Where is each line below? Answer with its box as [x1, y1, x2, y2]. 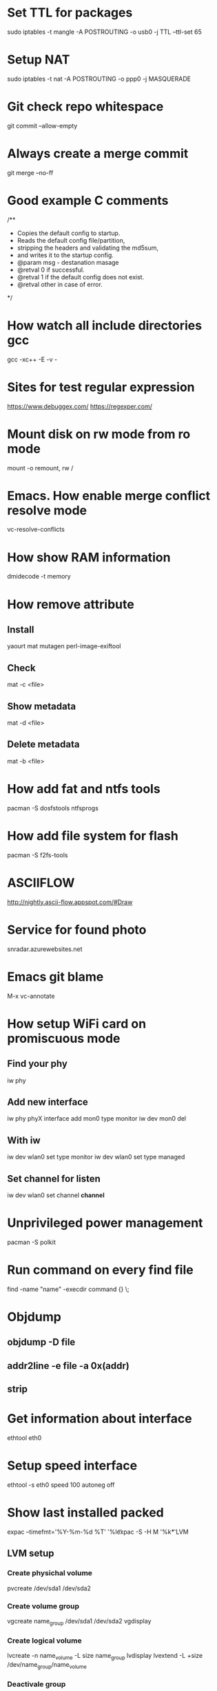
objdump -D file [7, 1337, 76, 1348]
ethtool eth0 [7, 1434, 42, 1442]
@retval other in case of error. [17, 280, 103, 288]
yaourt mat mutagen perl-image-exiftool [7, 642, 121, 650]
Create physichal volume [7, 1568, 93, 1578]
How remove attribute [7, 597, 134, 612]
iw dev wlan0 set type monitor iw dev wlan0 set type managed [7, 1153, 185, 1161]
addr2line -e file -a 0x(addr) [7, 1360, 130, 1372]
